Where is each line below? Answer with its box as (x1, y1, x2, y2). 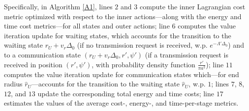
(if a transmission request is (145, 49, 228, 59)
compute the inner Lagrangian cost (139, 1, 246, 11)
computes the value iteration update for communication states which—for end (4, 69, 239, 79)
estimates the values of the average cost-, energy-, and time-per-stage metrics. (4, 98, 239, 108)
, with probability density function (92, 59, 195, 69)
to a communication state (4, 49, 81, 59)
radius (4, 79, 23, 89)
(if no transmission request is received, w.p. (77, 40, 208, 50)
